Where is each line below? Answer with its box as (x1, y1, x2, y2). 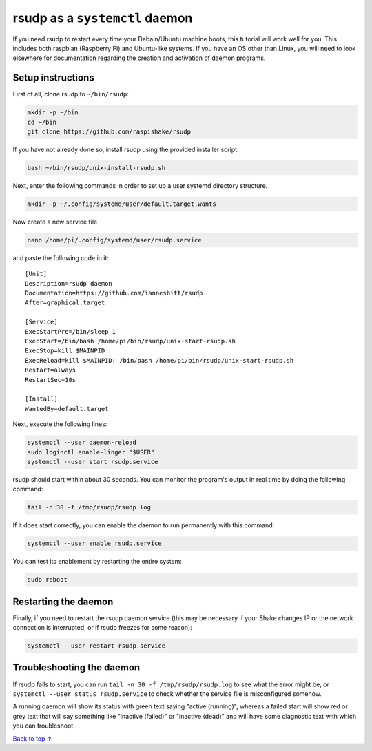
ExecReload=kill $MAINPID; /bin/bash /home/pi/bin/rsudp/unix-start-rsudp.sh (25, 357, 294, 364)
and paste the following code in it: (12, 253, 110, 262)
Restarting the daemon (12, 595, 114, 607)
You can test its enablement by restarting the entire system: (12, 558, 183, 566)
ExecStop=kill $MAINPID (25, 347, 105, 355)
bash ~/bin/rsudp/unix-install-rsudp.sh (27, 164, 165, 171)
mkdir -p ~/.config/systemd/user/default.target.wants (27, 200, 216, 208)
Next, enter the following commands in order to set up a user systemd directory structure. (12, 181, 268, 189)
